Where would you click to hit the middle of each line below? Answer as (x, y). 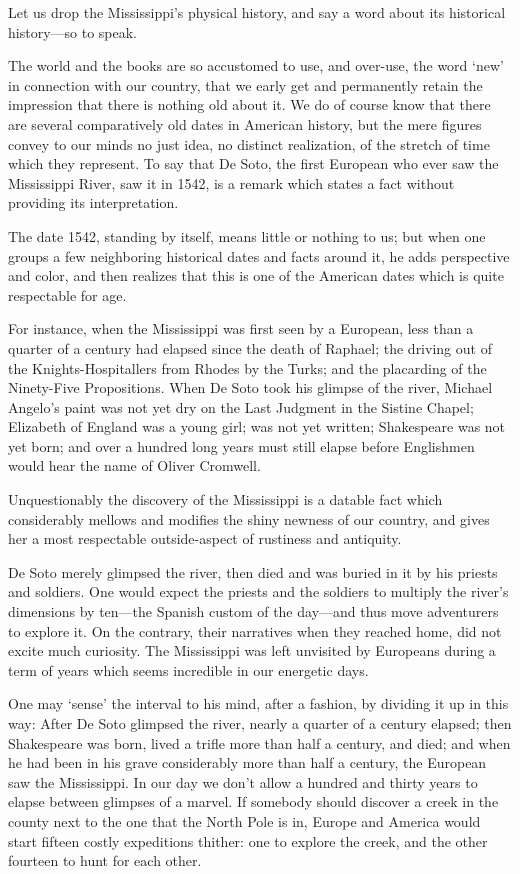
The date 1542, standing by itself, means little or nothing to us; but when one (247, 235)
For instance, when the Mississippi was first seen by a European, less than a (241, 328)
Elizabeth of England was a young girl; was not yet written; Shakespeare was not (257, 426)
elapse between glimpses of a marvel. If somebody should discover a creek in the (253, 801)
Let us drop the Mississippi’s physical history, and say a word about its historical (257, 12)
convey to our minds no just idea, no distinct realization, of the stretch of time (249, 143)
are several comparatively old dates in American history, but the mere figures (245, 123)
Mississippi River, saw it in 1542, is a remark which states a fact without (231, 182)
